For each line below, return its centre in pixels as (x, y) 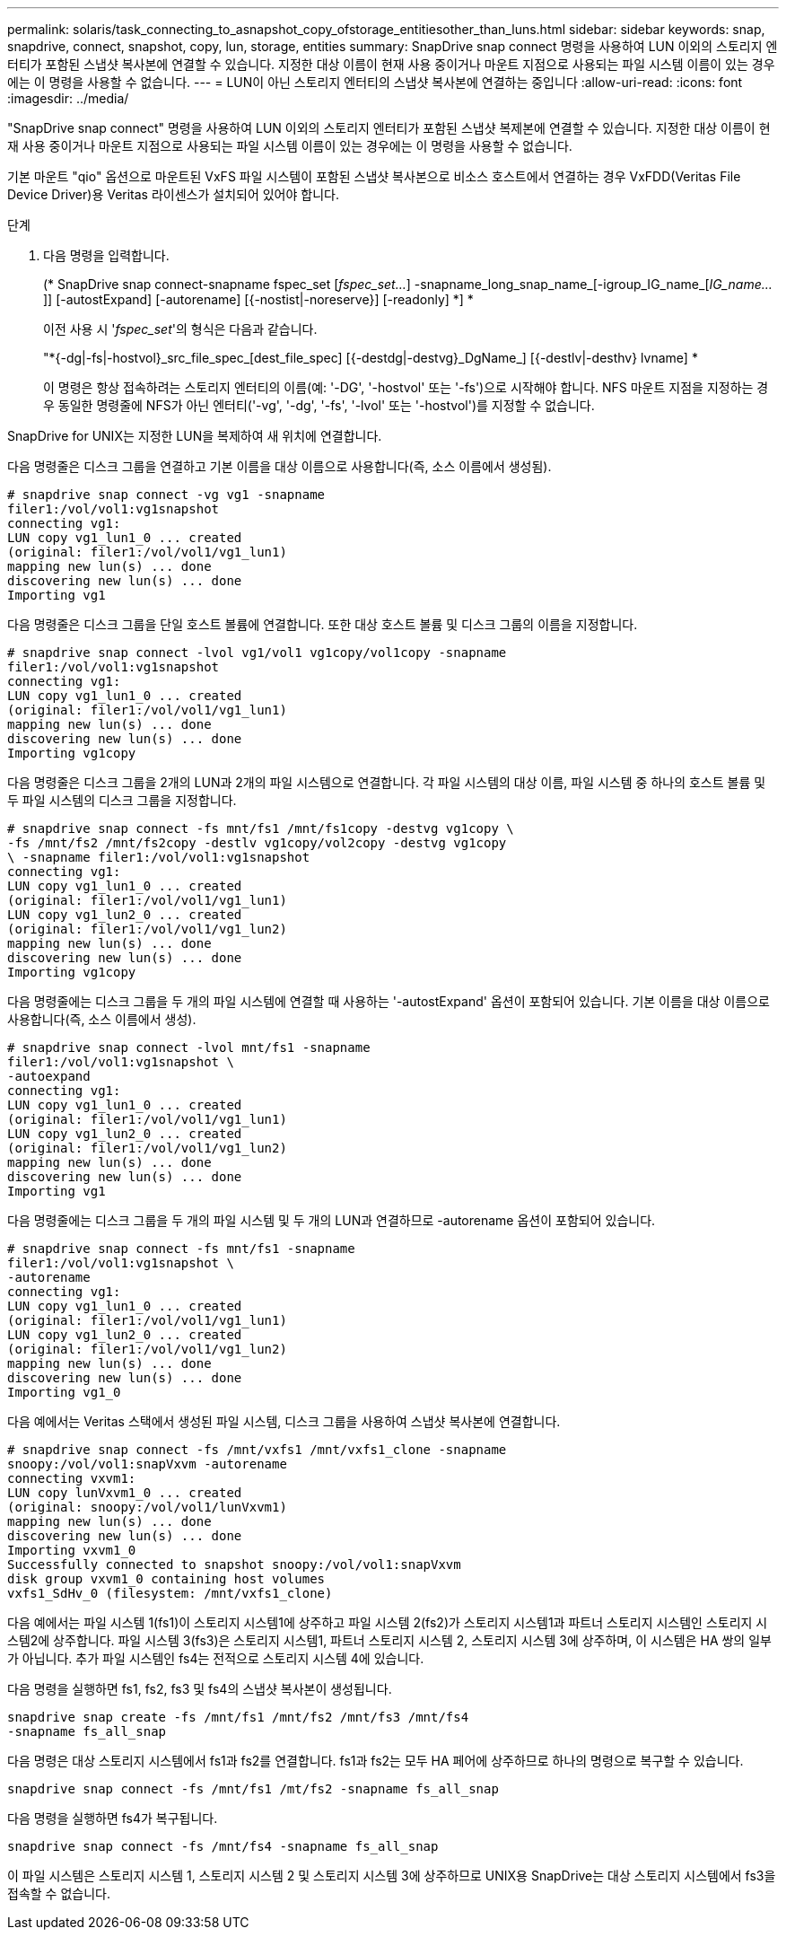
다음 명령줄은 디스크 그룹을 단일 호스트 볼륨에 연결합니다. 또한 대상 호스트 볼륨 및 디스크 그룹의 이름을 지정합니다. (323, 624)
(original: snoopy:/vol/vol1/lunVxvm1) (147, 1507)
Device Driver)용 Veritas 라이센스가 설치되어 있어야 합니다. (173, 194)
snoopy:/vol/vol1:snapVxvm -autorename (147, 1464)
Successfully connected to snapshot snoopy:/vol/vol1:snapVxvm (234, 1564)
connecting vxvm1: (72, 1478)
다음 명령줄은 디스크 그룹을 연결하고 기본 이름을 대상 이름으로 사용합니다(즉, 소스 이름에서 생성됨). (279, 466)
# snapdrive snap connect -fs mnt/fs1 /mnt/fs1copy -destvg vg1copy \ (261, 828)
